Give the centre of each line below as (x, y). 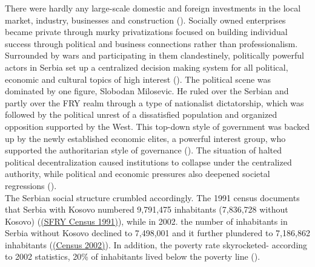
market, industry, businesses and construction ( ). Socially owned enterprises (145, 20)
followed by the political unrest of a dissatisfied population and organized (141, 114)
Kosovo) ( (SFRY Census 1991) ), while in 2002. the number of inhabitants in (146, 221)
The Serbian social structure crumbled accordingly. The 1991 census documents (152, 197)
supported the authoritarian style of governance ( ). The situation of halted (143, 150)
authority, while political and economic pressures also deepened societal (138, 174)
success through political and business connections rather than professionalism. (151, 43)
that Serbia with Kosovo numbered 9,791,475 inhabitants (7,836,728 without (147, 209)
